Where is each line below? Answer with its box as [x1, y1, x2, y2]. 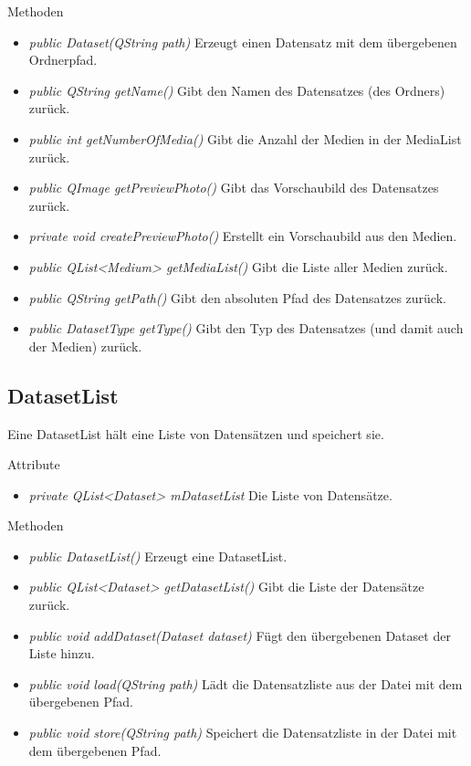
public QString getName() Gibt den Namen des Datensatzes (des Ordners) [28, 80, 445, 100]
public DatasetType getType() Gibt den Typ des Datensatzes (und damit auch [28, 319, 464, 338]
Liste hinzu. [28, 644, 95, 663]
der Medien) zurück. [28, 336, 142, 355]
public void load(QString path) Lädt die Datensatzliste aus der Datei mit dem [28, 674, 463, 693]
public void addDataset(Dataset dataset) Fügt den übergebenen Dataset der [28, 625, 451, 645]
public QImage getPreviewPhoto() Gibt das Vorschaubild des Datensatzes [28, 178, 439, 197]
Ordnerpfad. [28, 50, 98, 69]
